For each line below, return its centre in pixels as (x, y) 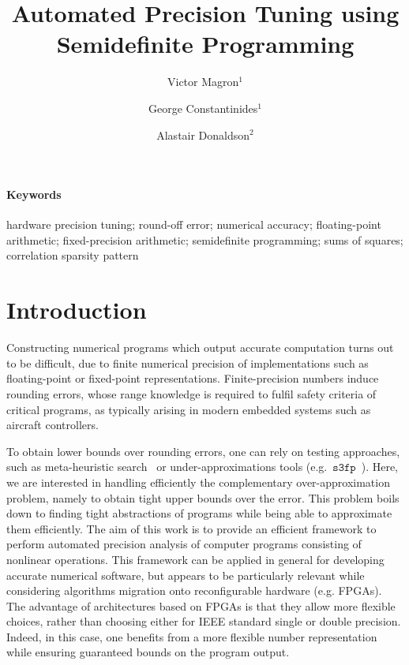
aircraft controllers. (53, 425)
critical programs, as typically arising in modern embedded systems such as (189, 409)
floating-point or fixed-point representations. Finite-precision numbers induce (193, 378)
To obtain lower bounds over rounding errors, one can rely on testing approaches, (203, 451)
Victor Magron (203, 82)
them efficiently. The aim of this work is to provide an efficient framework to (191, 528)
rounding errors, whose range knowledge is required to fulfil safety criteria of (191, 393)
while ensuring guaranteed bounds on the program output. (148, 652)
